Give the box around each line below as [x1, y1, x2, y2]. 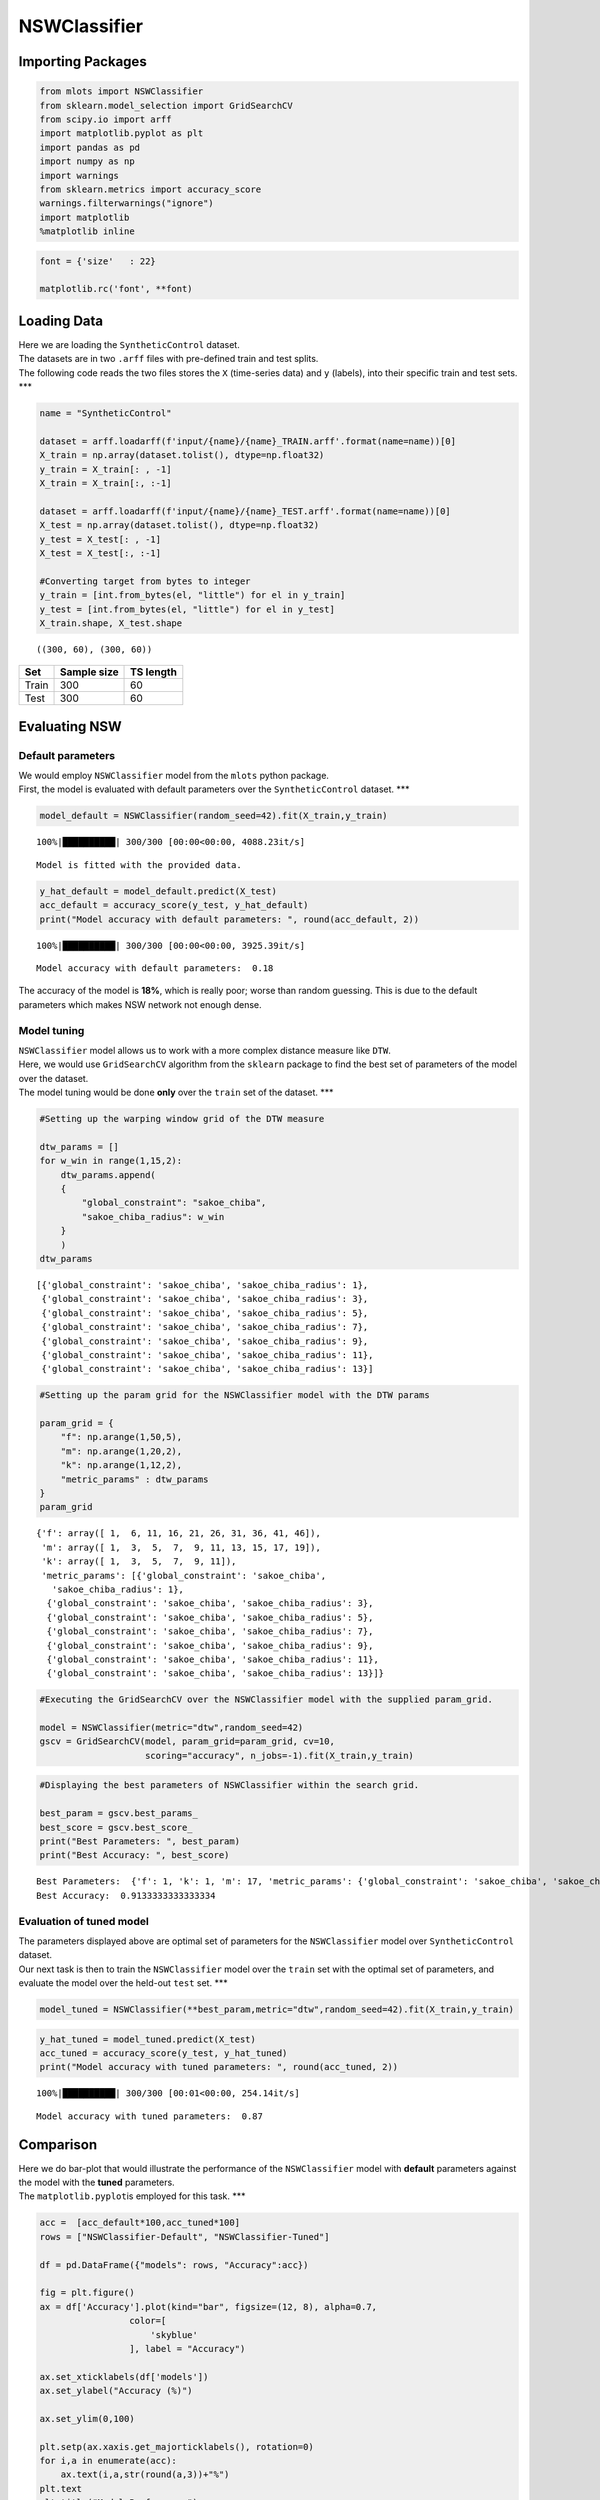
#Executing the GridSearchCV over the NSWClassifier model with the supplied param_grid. [39, 1694, 494, 1705]
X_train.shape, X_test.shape [39, 617, 183, 629]
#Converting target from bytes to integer [39, 575, 251, 587]
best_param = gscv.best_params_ [39, 1808, 199, 1819]
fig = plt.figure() [39, 2287, 135, 2299]
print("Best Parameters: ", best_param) [39, 1835, 240, 1847]
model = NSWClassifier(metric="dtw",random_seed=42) [39, 1722, 304, 1734]
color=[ [128, 2315, 167, 2327]
